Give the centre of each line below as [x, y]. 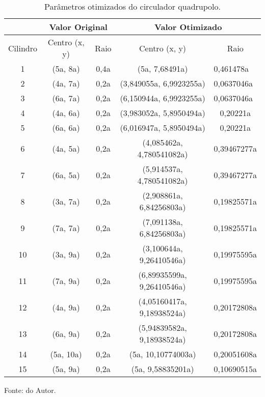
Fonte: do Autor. [30, 390]
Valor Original [78, 27]
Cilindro [23, 48]
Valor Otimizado [188, 27]
